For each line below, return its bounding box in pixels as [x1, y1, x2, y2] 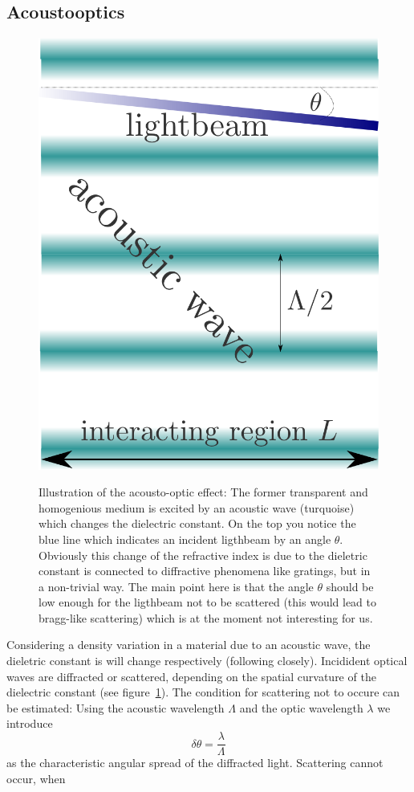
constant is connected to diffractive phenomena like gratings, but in [39, 562, 371, 579]
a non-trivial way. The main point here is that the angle [39, 578, 314, 594]
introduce [6, 715, 53, 732]
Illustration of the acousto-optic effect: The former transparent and [39, 484, 368, 500]
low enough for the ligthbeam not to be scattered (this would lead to [39, 594, 377, 610]
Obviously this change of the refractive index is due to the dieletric [39, 546, 367, 563]
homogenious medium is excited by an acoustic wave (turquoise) [39, 499, 355, 516]
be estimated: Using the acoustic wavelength [6, 699, 225, 716]
